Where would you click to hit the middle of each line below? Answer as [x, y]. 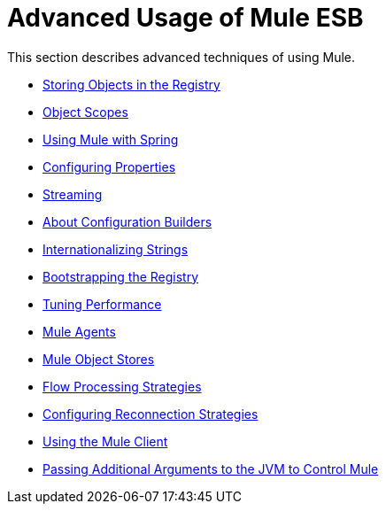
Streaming [73, 194]
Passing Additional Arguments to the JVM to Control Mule [211, 468]
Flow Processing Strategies [122, 386]
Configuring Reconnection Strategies [151, 414]
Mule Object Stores [99, 359]
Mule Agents [79, 331]
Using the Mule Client [105, 441]
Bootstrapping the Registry [121, 276]
